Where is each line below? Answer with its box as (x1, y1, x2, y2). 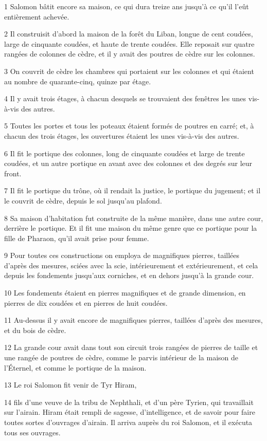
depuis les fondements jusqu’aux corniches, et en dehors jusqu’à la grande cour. (4, 270, 254, 281)
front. (4, 168, 22, 178)
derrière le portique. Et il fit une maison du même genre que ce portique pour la (4, 223, 257, 233)
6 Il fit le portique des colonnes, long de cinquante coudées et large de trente (4, 148, 245, 158)
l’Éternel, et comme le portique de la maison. (4, 362, 147, 373)
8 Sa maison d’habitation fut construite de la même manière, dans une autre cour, (4, 212, 263, 223)
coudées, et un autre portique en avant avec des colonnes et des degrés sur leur (4, 158, 253, 169)
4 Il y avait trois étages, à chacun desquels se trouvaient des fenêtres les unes (4, 93, 246, 104)
